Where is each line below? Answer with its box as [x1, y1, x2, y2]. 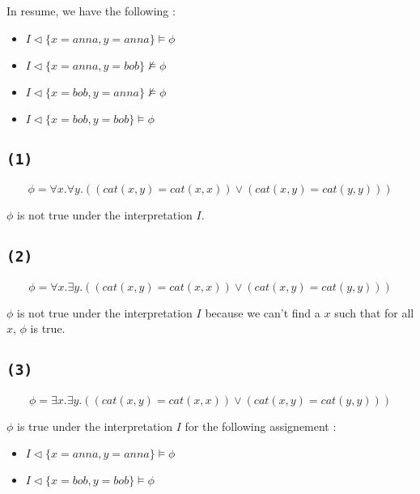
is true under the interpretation [17, 417, 173, 434]
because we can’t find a [205, 304, 320, 321]
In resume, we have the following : [6, 2, 176, 19]
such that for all [334, 304, 414, 321]
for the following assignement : [185, 417, 337, 434]
